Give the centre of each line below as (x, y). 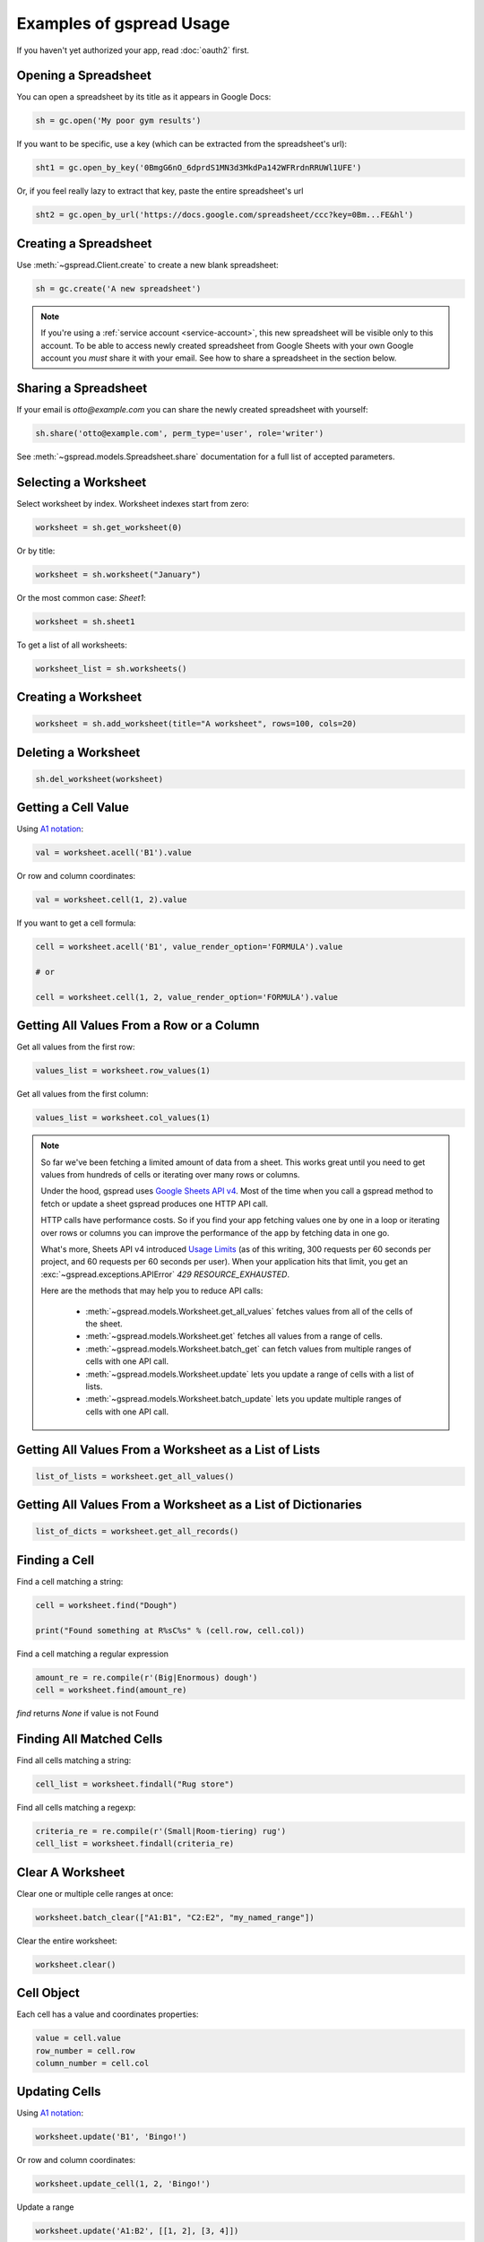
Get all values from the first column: (82, 1094)
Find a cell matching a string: (70, 1581)
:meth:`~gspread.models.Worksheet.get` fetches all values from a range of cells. (234, 1336)
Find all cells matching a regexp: (76, 1807)
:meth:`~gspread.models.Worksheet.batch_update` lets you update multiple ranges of (244, 1399)
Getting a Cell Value (73, 808)
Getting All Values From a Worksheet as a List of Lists (169, 1450)
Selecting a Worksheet (82, 482)
